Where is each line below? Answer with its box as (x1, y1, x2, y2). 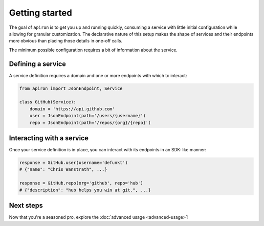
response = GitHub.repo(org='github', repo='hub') (19, 181, 144, 186)
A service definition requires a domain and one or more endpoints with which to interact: (9, 72, 187, 78)
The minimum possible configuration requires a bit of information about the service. (9, 47, 178, 53)
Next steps (9, 202, 43, 210)
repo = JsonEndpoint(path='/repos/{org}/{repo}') (29, 120, 151, 125)
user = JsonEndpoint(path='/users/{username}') (29, 113, 146, 119)
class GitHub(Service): (19, 99, 77, 105)
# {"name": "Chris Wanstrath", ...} (19, 166, 108, 172)
